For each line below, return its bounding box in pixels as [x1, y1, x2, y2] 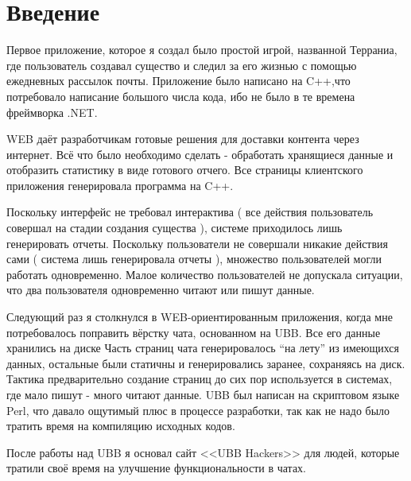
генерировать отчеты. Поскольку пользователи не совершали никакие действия [6, 235, 389, 251]
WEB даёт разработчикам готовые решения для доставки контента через [6, 130, 359, 147]
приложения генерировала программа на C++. [6, 176, 234, 193]
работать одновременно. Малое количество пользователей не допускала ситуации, [6, 266, 403, 282]
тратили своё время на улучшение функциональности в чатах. [6, 460, 307, 476]
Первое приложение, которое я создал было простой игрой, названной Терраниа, [6, 41, 397, 58]
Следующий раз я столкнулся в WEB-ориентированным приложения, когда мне [6, 308, 393, 325]
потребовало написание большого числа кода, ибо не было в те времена [6, 87, 355, 104]
